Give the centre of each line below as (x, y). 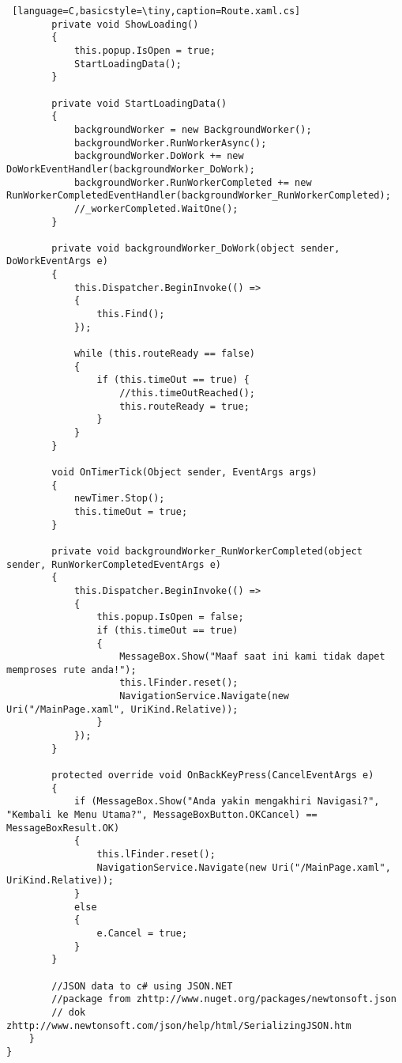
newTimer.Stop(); (119, 499)
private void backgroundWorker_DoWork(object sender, (196, 248)
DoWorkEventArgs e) (57, 261)
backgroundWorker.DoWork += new (159, 156)
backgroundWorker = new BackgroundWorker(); (193, 129)
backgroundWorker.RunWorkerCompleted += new (193, 182)
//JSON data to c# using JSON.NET (142, 986)
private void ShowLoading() (125, 24)
